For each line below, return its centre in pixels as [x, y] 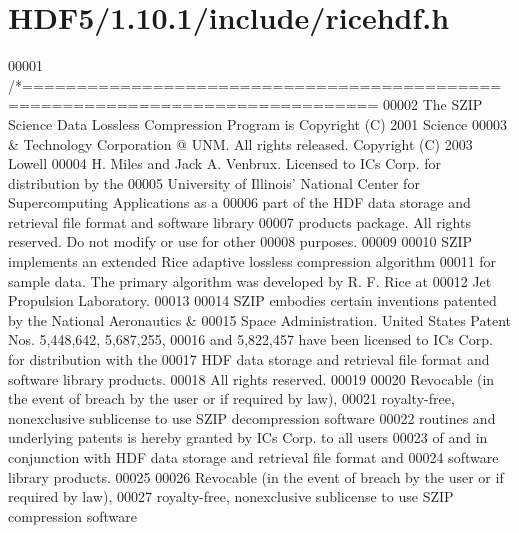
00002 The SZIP [432, 104]
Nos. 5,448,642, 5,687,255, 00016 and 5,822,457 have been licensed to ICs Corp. [250, 339]
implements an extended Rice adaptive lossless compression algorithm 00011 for [252, 261]
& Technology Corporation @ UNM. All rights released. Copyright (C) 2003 [240, 143]
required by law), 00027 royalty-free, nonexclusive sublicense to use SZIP [231, 496]
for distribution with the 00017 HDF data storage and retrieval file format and [249, 359]
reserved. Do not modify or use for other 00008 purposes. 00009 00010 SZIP [240, 241]
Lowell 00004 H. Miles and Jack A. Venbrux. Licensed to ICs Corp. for [224, 163]
